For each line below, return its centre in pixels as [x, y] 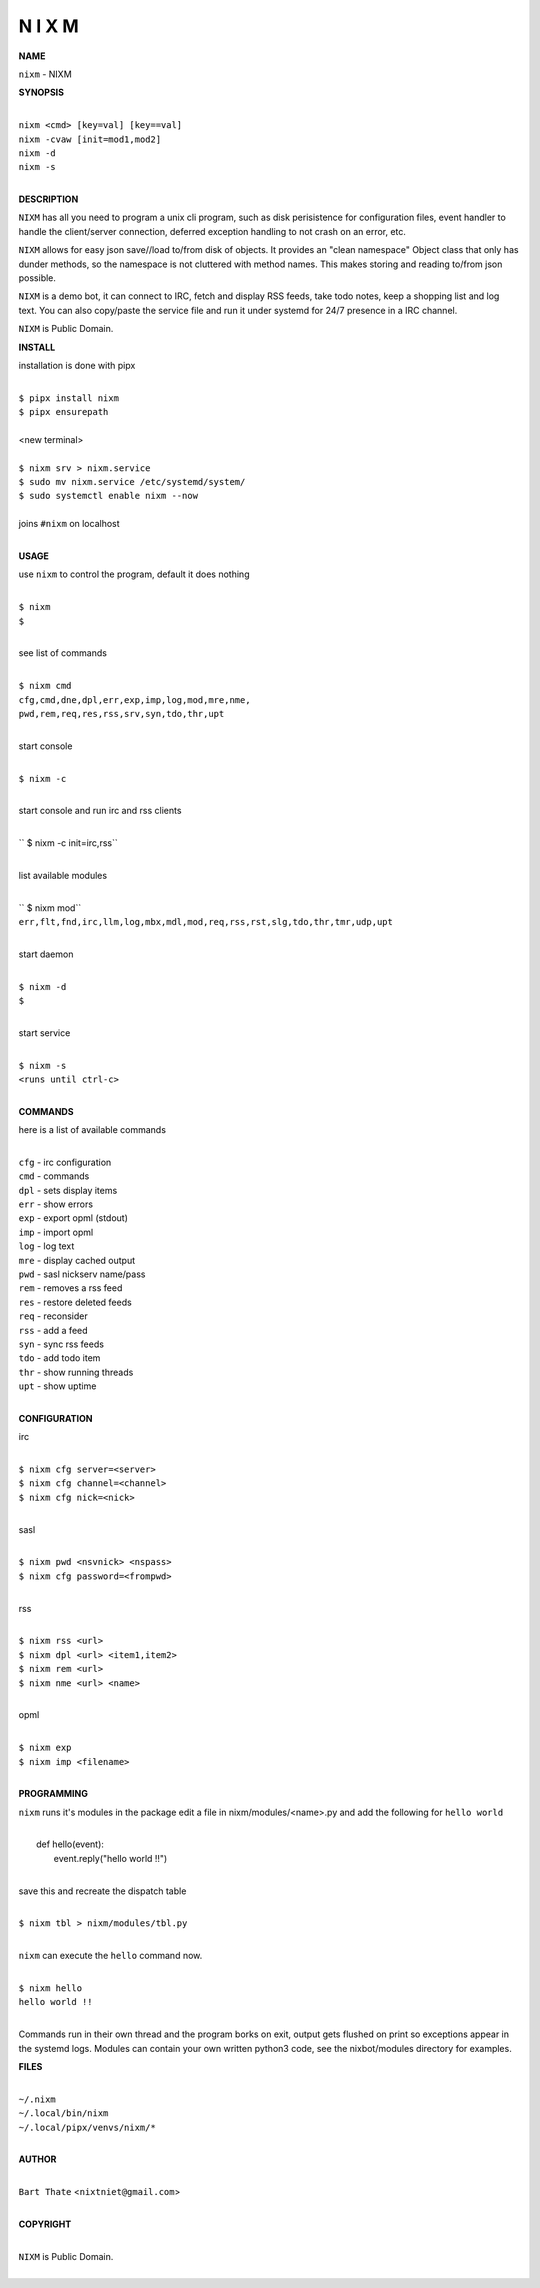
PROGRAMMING [53, 1794]
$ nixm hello [50, 1988]
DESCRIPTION [48, 199]
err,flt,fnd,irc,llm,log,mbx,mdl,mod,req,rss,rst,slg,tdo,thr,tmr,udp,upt [206, 922]
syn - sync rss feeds [61, 1344]
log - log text [46, 1246]
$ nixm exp [45, 1748]
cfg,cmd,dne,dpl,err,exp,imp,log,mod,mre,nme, [134, 699]
